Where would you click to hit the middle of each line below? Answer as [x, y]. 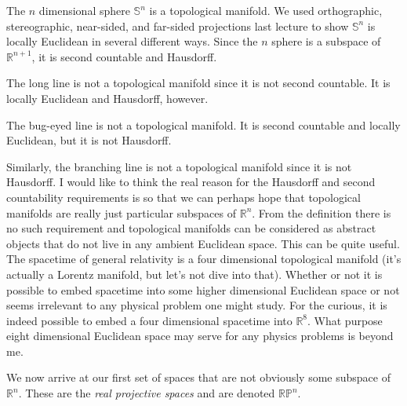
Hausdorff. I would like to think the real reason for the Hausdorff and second [191, 182]
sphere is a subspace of [326, 41]
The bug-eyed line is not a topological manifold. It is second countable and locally [203, 124]
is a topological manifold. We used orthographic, [266, 10]
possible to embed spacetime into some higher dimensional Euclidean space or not [203, 289]
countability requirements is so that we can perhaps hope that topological [184, 197]
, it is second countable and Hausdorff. [124, 56]
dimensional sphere [84, 10]
